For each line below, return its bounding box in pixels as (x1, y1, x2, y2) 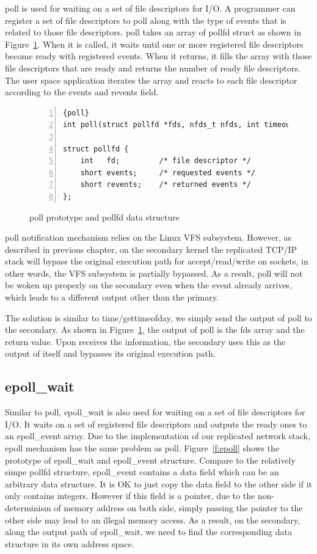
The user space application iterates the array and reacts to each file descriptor (5, 73, 297, 86)
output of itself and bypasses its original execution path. (5, 347, 216, 360)
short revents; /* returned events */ (80, 180, 251, 189)
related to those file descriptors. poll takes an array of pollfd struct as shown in (5, 26, 301, 38)
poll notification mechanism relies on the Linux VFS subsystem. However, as (5, 231, 292, 244)
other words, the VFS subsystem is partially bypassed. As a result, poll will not (5, 266, 303, 279)
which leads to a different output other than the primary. (5, 291, 219, 304)
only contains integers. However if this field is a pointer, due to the (5, 489, 255, 502)
